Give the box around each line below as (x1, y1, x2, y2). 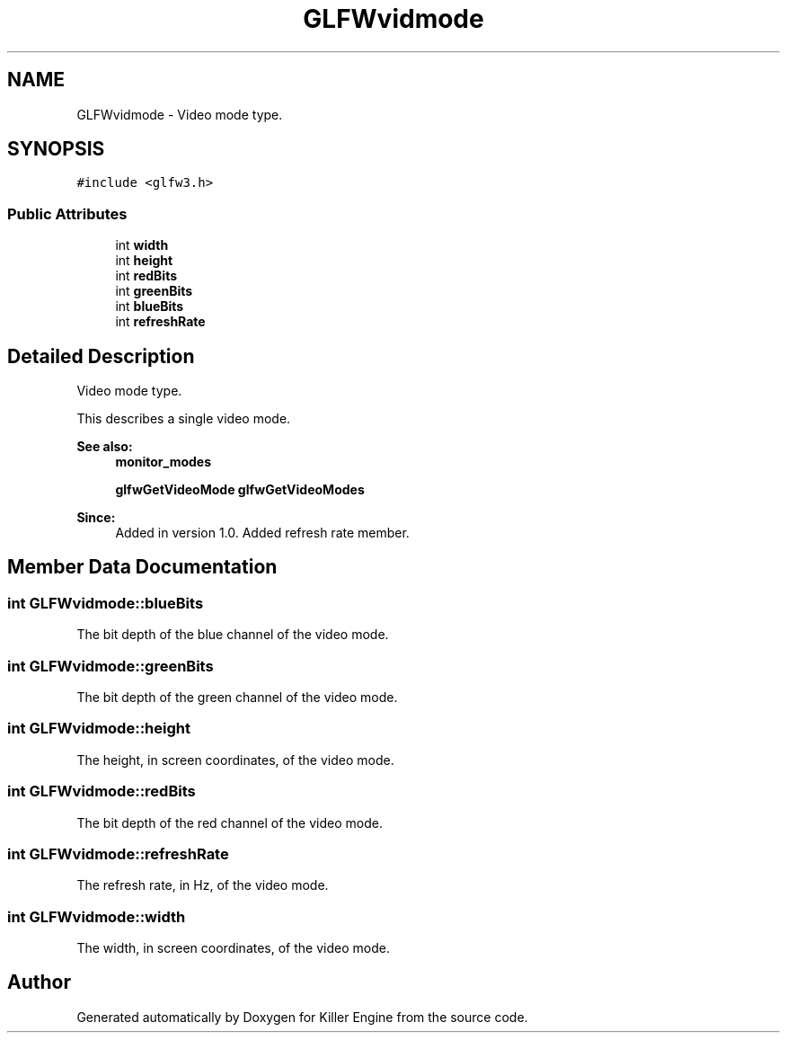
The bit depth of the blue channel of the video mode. (76, 627, 389, 643)
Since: (76, 510, 116, 526)
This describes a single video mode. (76, 411, 291, 427)
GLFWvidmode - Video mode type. (76, 106, 283, 122)
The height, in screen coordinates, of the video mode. (76, 751, 394, 768)
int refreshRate (115, 314, 206, 330)
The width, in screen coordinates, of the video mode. (76, 940, 390, 956)
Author (7, 971, 71, 994)
